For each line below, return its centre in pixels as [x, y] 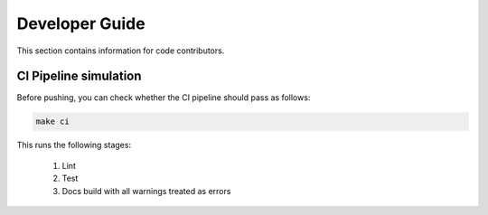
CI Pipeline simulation [79, 76]
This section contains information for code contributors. [121, 51]
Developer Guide [81, 23]
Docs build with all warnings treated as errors [146, 191]
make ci [52, 122]
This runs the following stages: [74, 145]
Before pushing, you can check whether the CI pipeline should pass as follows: [164, 98]
